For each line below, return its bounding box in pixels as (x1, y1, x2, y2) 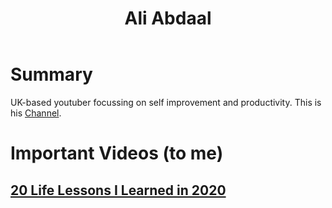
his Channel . (10, 107, 62, 119)
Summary (10, 63, 93, 86)
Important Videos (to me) (10, 142, 224, 165)
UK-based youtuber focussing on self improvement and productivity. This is (10, 96, 322, 108)
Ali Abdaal (124, 7, 212, 30)
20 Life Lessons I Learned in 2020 (10, 182, 227, 199)
